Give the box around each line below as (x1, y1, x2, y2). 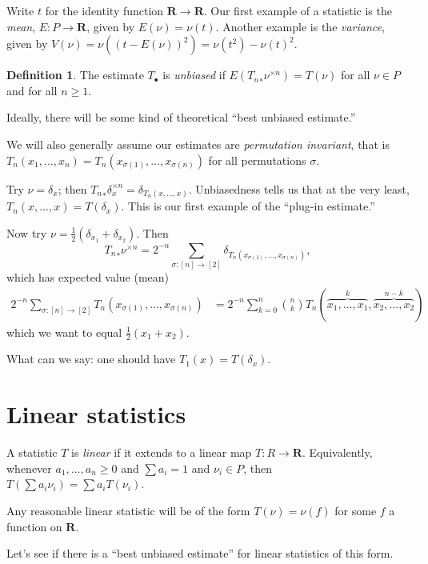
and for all (6, 82, 58, 98)
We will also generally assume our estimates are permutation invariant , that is (6, 135, 390, 152)
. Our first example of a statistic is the (203, 2, 392, 18)
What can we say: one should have (6, 350, 176, 367)
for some (334, 502, 377, 518)
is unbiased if (162, 66, 226, 83)
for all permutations (208, 151, 306, 168)
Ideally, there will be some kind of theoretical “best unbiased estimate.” (6, 109, 356, 126)
